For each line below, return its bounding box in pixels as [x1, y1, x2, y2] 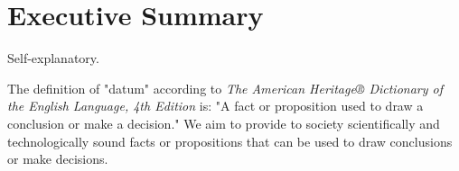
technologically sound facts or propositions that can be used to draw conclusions [7, 131, 453, 150]
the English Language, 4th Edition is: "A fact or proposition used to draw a [7, 96, 424, 115]
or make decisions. [7, 149, 108, 168]
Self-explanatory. [7, 49, 99, 67]
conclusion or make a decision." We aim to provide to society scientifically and [7, 113, 440, 132]
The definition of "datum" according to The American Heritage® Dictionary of [7, 78, 444, 97]
